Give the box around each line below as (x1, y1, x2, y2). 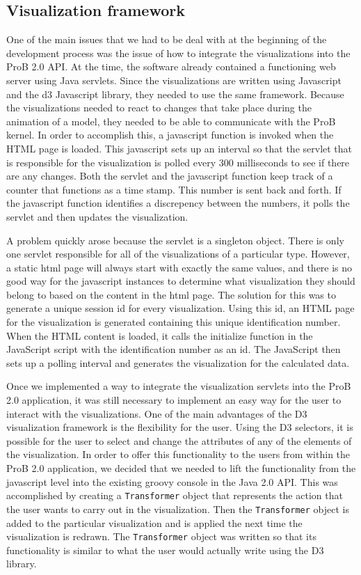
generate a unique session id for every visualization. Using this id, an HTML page (6, 301, 355, 315)
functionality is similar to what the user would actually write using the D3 (6, 542, 324, 557)
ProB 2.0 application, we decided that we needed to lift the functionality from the (6, 461, 356, 475)
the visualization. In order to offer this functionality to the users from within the (6, 447, 351, 462)
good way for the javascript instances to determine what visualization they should (6, 274, 355, 288)
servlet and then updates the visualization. (6, 209, 188, 223)
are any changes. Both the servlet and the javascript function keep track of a (6, 168, 333, 183)
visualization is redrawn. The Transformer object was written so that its (6, 529, 316, 544)
